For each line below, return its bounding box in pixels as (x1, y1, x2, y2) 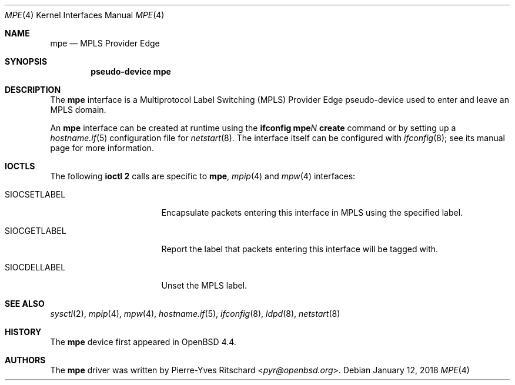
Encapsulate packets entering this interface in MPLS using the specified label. (161, 207, 463, 217)
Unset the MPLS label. (161, 280, 248, 290)
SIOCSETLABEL (5, 189, 66, 199)
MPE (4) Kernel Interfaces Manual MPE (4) (5, 10, 165, 20)
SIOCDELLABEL (5, 262, 66, 272)
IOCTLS (5, 161, 35, 171)
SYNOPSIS (5, 56, 48, 66)
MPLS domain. (50, 105, 106, 115)
